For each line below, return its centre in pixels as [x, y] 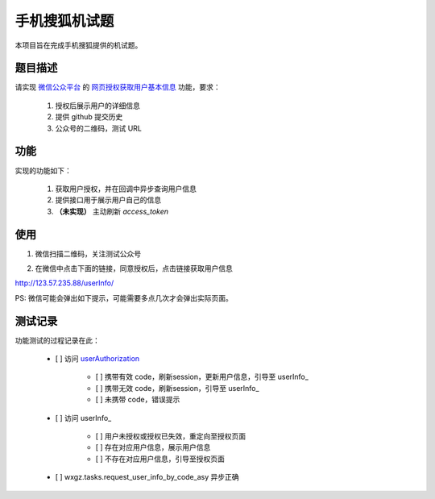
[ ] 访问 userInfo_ [83, 418]
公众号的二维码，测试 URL [99, 128]
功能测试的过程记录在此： [57, 340]
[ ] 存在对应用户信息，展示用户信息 [153, 447]
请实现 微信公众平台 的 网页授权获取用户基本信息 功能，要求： [118, 87]
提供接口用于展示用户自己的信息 [108, 200]
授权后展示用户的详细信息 [97, 106]
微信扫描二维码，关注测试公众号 [88, 253]
